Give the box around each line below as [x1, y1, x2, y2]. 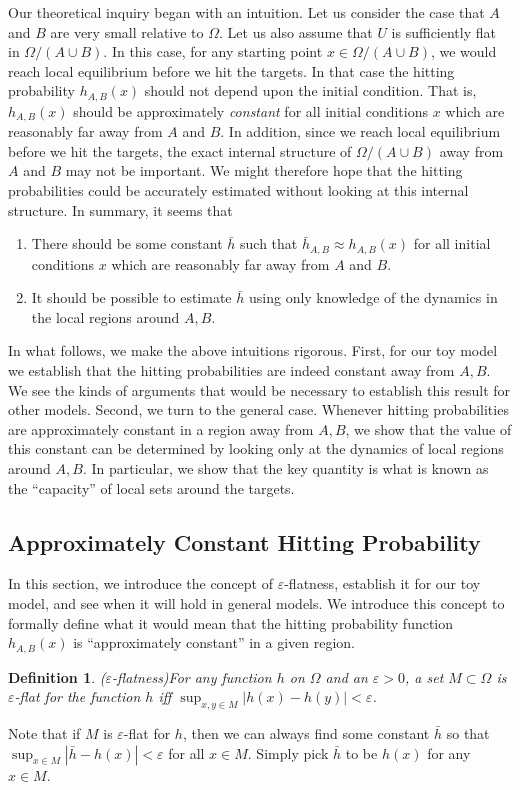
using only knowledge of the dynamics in [249, 287, 498, 308]
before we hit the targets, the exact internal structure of [8, 140, 352, 161]
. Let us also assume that [219, 21, 373, 42]
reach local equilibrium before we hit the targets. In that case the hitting [8, 60, 455, 81]
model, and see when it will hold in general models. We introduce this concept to [8, 593, 505, 614]
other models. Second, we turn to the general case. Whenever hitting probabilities [8, 399, 509, 420]
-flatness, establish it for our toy [284, 573, 481, 594]
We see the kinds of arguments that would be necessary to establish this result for [8, 379, 511, 400]
